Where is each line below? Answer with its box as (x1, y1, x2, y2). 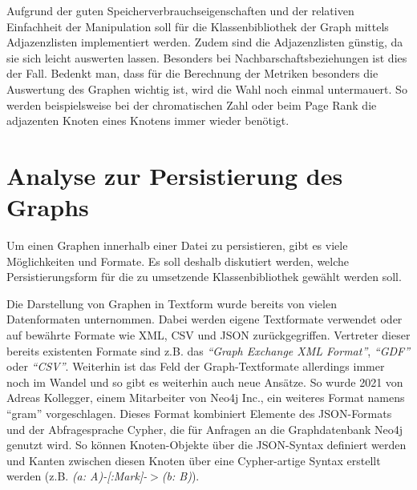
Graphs (6, 191, 89, 223)
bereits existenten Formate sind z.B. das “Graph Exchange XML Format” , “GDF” (6, 342, 411, 359)
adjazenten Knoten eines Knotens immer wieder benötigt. (6, 112, 289, 129)
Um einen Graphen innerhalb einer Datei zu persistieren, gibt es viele (6, 237, 348, 254)
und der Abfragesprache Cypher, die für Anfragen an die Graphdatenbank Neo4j (6, 420, 403, 437)
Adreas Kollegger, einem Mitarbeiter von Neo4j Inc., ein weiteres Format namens (6, 389, 405, 406)
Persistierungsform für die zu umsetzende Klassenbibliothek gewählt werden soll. (6, 268, 402, 285)
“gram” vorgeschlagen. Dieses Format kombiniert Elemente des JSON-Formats (6, 405, 392, 421)
